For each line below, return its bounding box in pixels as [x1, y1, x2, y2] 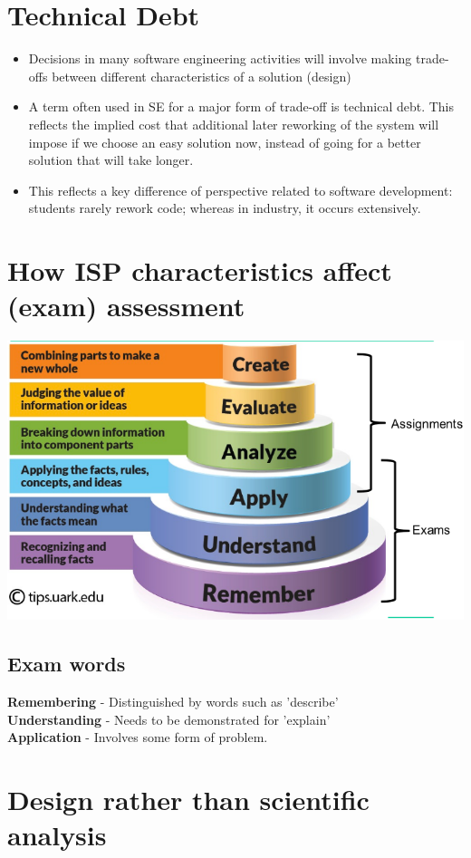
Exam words [7, 650, 126, 678]
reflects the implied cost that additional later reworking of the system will [28, 114, 439, 133]
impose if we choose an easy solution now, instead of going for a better [28, 132, 421, 151]
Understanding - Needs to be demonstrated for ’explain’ [7, 709, 331, 728]
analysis [7, 816, 107, 853]
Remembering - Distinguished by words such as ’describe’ [7, 692, 339, 711]
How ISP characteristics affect [7, 252, 392, 289]
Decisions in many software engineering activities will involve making [28, 49, 412, 68]
